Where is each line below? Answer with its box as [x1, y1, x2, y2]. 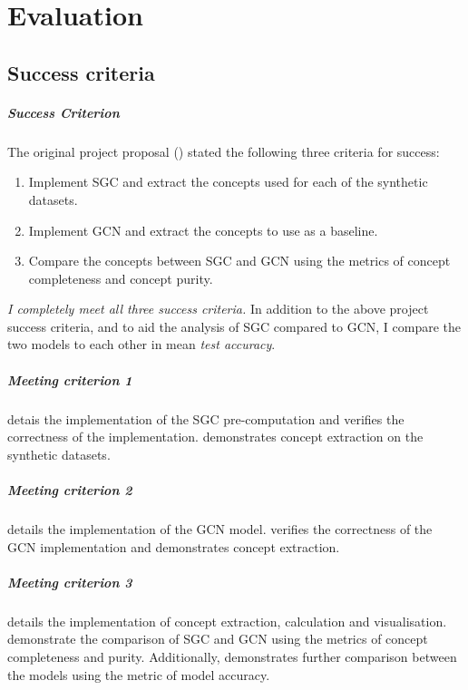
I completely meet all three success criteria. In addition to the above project [7, 299, 429, 318]
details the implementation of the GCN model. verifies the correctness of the [7, 519, 433, 538]
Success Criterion [7, 102, 120, 121]
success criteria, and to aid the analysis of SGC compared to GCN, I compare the [7, 316, 462, 335]
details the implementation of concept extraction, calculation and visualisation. [7, 611, 447, 630]
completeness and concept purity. [28, 268, 213, 287]
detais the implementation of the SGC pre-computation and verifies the [7, 409, 405, 428]
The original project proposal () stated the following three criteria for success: [7, 141, 440, 160]
